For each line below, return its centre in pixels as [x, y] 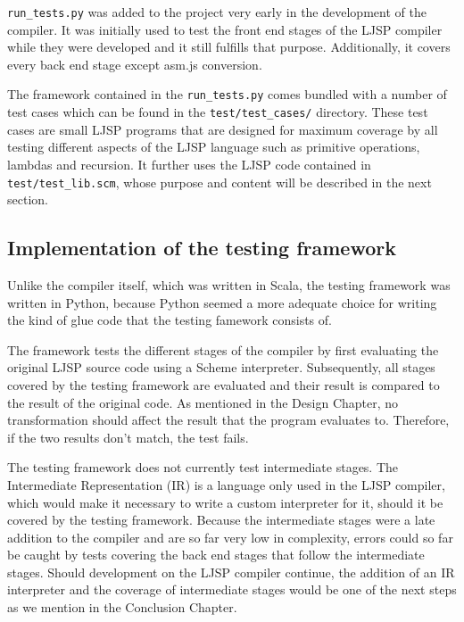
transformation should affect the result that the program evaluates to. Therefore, [228, 420]
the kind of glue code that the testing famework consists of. [170, 320]
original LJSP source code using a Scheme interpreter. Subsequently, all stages [221, 367]
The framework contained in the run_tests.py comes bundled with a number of [227, 94]
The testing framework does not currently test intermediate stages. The [203, 467]
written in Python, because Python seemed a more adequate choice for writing [222, 302]
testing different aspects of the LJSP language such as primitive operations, [214, 147]
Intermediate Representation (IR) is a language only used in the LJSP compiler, [226, 484]
